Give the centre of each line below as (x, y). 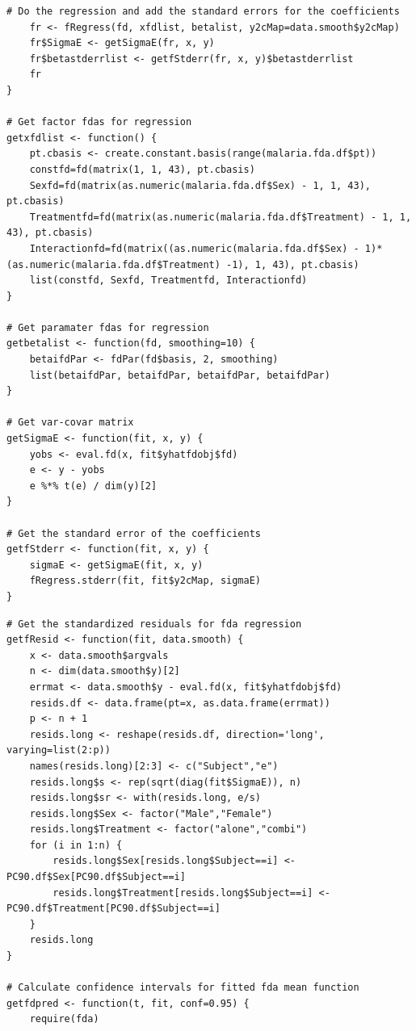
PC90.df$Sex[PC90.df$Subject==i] (96, 877)
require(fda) (64, 1019)
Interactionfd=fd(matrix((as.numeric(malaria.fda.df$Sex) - (194, 248)
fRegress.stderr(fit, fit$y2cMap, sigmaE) (145, 581)
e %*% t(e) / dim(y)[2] (93, 486)
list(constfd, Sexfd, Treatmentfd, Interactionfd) (168, 281)
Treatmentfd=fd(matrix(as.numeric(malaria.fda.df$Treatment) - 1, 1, (221, 217)
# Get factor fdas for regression (99, 122)
